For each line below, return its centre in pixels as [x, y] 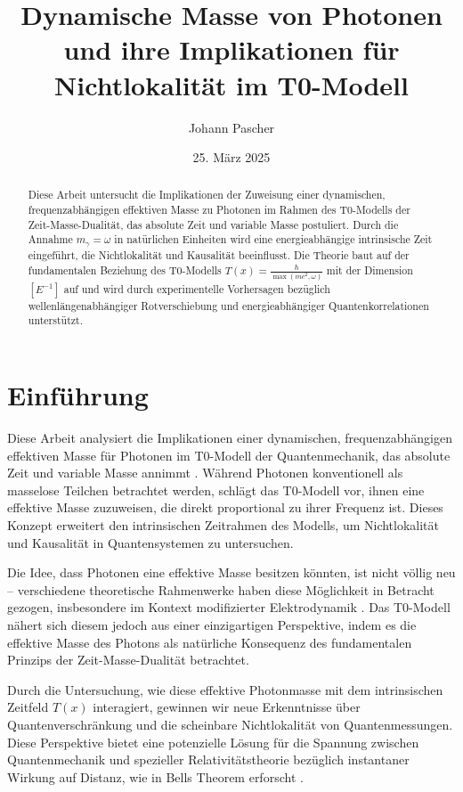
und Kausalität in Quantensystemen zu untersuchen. [150, 542]
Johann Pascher [231, 127]
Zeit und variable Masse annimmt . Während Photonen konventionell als [205, 473]
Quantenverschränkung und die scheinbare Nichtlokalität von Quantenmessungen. [230, 724]
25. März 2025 [231, 157]
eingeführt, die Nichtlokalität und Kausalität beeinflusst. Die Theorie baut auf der [219, 255]
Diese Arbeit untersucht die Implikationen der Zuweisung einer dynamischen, [207, 195]
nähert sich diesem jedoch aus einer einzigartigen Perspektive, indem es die [212, 625]
